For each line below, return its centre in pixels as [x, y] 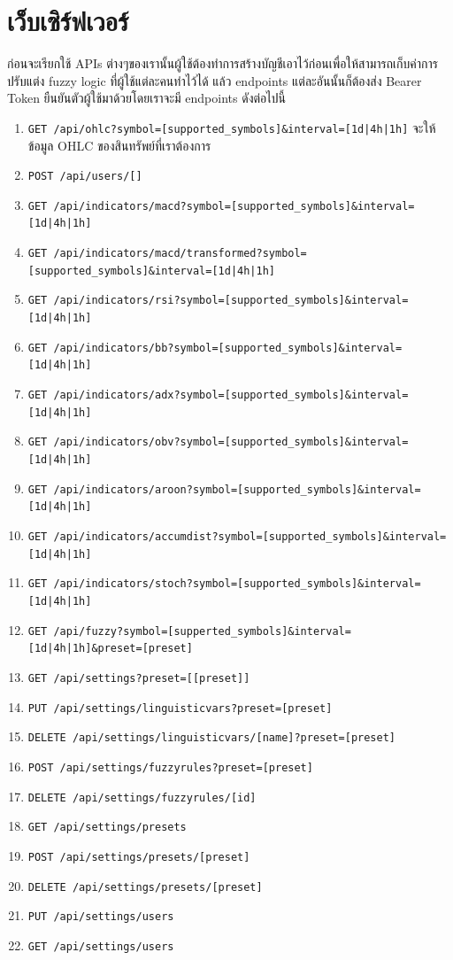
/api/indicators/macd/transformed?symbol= [180, 254]
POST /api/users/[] [85, 177]
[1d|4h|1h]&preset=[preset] [110, 649]
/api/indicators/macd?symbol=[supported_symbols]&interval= [234, 206]
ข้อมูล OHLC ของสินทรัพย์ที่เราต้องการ [119, 145]
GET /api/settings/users [101, 946]
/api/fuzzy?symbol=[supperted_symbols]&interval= [202, 631]
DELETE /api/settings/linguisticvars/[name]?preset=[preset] [212, 738]
